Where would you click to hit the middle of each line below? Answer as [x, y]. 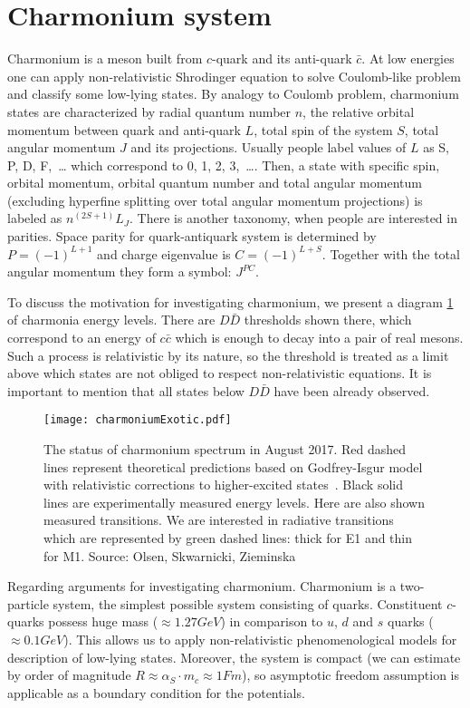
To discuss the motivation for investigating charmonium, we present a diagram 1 [230, 301]
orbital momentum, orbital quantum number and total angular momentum [215, 183]
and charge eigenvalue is [164, 253]
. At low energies [408, 58]
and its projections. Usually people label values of [269, 147]
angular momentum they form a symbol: [120, 272]
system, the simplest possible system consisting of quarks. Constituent [248, 603]
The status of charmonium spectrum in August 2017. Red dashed [225, 449]
